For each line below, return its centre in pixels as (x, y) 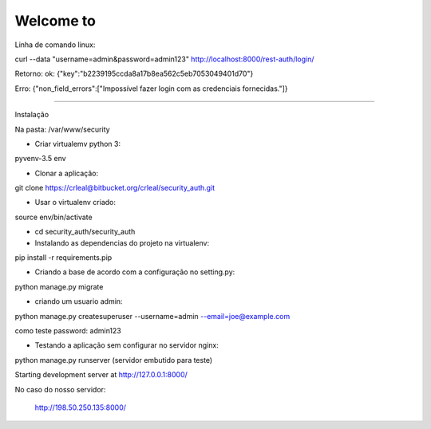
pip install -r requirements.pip (63, 258)
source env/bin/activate (53, 217)
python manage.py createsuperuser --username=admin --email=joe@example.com (152, 316)
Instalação (32, 115)
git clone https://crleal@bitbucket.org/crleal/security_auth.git (115, 188)
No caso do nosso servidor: (60, 389)
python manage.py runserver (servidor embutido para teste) (114, 360)
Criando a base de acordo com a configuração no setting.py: (135, 272)
